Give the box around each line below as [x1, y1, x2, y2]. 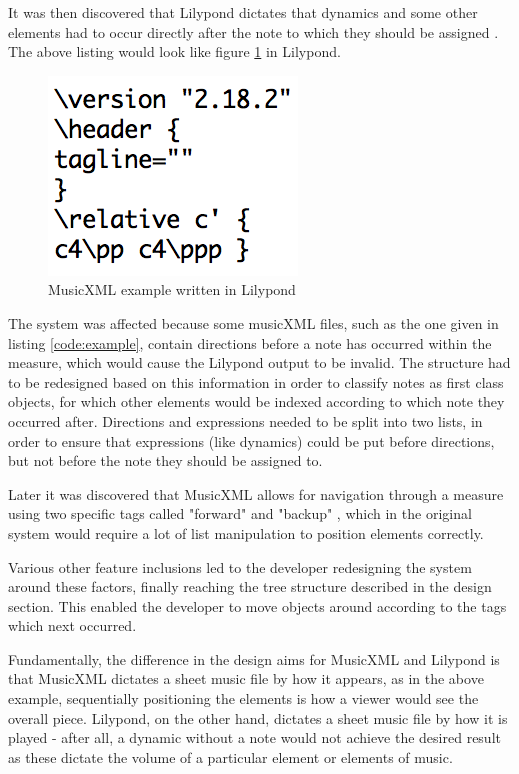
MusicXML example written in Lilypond [48, 279, 296, 300]
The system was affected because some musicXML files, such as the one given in [8, 312, 499, 333]
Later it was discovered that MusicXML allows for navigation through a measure [8, 483, 504, 504]
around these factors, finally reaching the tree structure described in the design [8, 576, 492, 597]
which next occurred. [8, 615, 137, 636]
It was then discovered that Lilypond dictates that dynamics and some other [8, 2, 478, 22]
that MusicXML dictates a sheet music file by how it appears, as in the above [8, 668, 484, 689]
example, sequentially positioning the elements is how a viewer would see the [8, 688, 479, 709]
